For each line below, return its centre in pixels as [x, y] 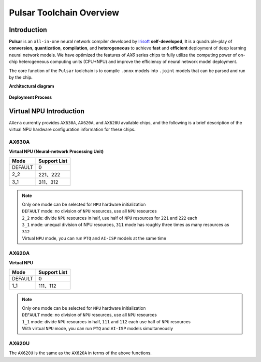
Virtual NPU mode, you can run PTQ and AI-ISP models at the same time [94, 238]
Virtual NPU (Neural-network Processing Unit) [56, 151]
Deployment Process [30, 97]
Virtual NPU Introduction [47, 111]
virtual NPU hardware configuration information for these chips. [72, 129]
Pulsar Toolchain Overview [64, 13]
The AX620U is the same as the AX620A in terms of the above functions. [80, 353]
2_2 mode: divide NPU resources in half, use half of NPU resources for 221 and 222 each [110, 218]
